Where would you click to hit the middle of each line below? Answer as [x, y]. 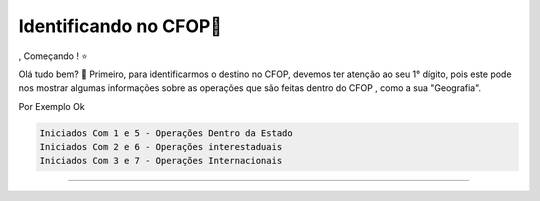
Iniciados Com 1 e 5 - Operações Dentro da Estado [166, 133]
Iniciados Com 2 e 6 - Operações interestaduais [161, 147]
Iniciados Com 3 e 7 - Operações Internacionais [161, 161]
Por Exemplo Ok [51, 106]
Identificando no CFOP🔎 [120, 26]
